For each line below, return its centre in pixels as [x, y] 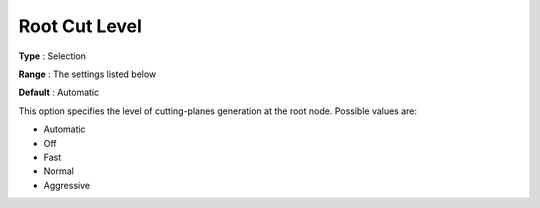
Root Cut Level [80, 26]
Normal [58, 171]
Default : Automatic [59, 92]
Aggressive [66, 185]
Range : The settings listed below [87, 74]
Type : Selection [52, 56]
